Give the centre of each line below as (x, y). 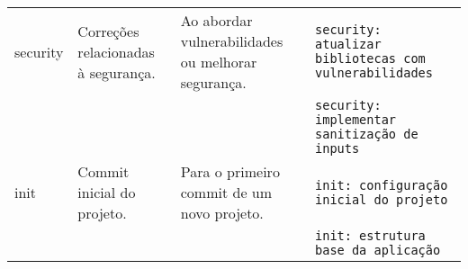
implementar (356, 120)
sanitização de (367, 134)
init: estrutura (370, 236)
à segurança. (117, 72)
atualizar (348, 44)
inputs (337, 148)
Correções (108, 31)
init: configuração (382, 185)
